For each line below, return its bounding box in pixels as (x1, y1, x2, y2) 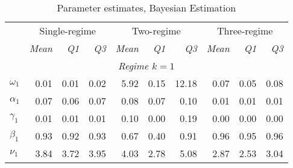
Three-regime (216, 24, 273, 37)
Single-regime (39, 24, 96, 37)
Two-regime (131, 24, 181, 37)
